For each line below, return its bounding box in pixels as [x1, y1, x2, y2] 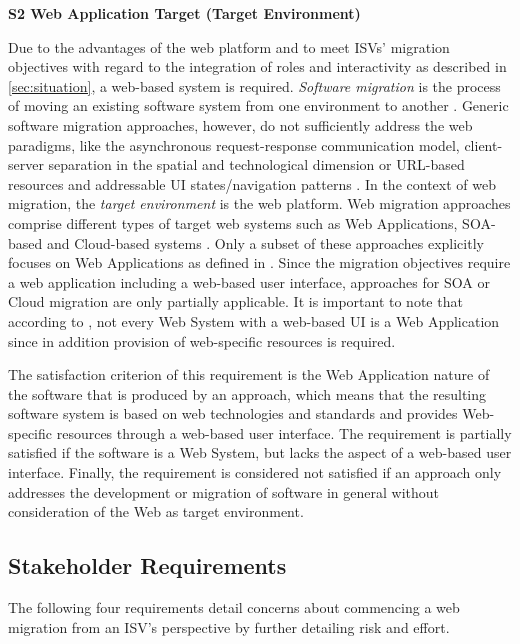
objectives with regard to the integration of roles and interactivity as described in [8, 56, 507, 77]
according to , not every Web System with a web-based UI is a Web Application [8, 310, 500, 331]
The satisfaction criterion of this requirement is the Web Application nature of [8, 364, 490, 385]
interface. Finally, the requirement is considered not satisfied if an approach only [8, 462, 502, 483]
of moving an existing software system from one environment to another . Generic [8, 95, 509, 116]
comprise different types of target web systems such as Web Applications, [8, 212, 458, 233]
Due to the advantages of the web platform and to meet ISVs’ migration [8, 36, 450, 57]
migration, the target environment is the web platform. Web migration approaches [8, 193, 511, 214]
